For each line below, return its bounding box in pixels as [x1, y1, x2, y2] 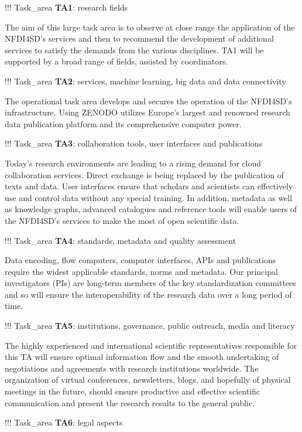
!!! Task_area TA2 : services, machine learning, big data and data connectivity [5, 74, 286, 87]
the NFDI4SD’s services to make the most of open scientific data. [5, 214, 239, 226]
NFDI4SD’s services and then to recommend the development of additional [5, 32, 274, 45]
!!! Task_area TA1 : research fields [5, 1, 128, 13]
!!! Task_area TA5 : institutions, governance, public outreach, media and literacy [5, 319, 295, 332]
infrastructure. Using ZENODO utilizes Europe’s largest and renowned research [5, 106, 290, 118]
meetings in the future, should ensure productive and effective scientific [5, 385, 260, 397]
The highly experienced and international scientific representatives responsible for [5, 339, 297, 351]
